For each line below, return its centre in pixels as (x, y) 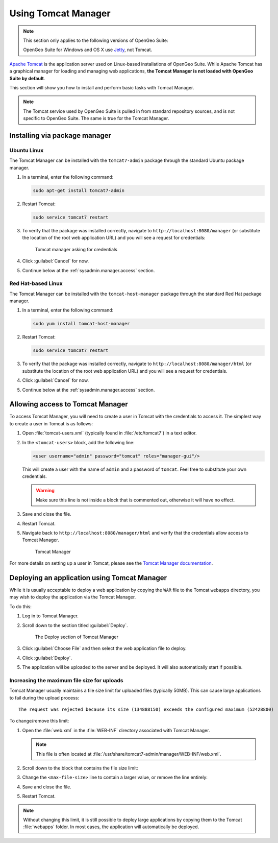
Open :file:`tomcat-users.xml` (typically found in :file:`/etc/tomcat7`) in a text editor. (109, 433)
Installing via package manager (60, 135)
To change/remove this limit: (39, 721)
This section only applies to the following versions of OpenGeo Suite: (96, 40)
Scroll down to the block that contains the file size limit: (80, 768)
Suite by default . (27, 78)
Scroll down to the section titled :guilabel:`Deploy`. (75, 625)
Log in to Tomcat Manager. (50, 616)
